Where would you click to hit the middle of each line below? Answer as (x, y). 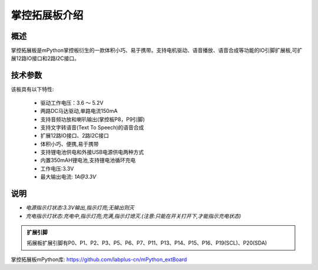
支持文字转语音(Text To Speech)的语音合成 (92, 127)
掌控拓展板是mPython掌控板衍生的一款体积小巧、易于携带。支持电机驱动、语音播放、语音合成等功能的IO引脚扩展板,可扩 (157, 51)
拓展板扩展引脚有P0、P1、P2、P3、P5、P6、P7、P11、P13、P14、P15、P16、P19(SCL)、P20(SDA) (147, 243)
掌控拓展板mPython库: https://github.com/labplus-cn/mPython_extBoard (99, 259)
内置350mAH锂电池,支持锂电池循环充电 (88, 160)
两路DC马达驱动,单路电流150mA (79, 111)
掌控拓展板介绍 (47, 15)
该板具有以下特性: (32, 89)
